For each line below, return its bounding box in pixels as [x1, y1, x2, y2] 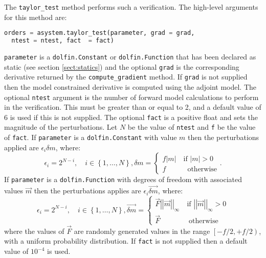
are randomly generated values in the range [74, 225, 210, 236]
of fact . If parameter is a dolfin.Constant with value [4, 132, 177, 143]
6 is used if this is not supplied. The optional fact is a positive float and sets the [4, 111, 258, 122]
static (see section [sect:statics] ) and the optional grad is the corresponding [4, 61, 239, 72]
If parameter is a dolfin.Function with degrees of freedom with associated [4, 174, 242, 185]
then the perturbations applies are [34, 185, 141, 196]
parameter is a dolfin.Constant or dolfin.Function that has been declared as [4, 51, 256, 62]
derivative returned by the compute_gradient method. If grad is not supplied [4, 71, 248, 82]
